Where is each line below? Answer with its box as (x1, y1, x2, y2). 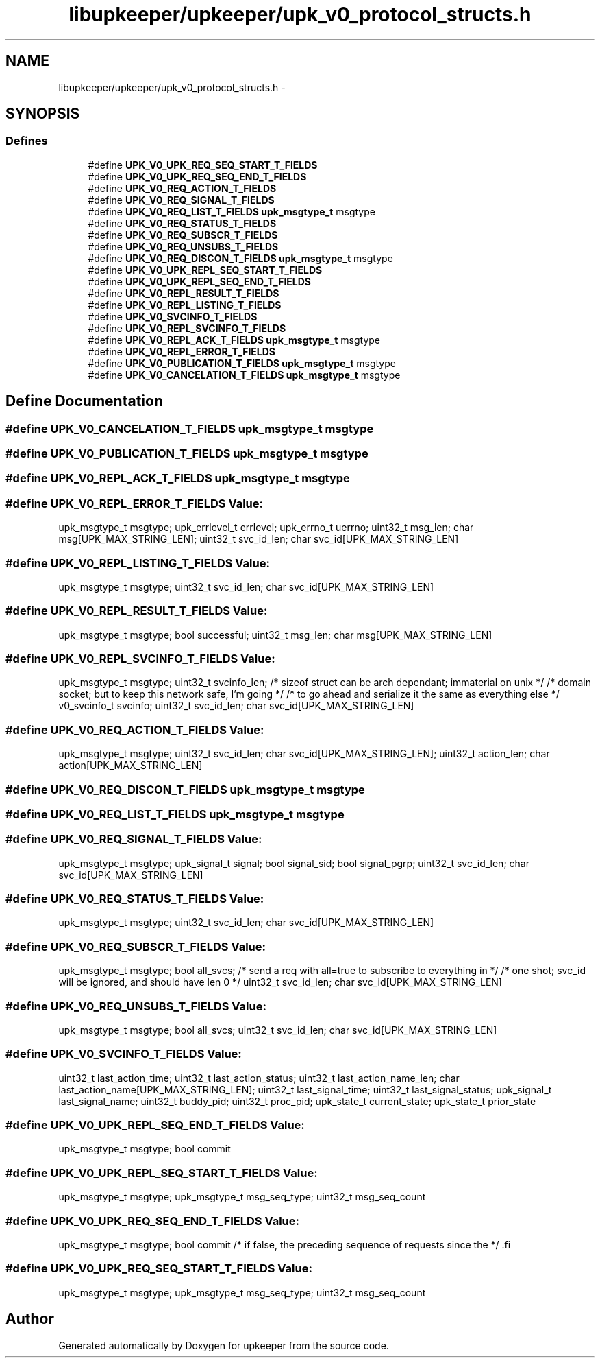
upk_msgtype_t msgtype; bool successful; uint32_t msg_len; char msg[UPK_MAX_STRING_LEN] (58, 628, 492, 641)
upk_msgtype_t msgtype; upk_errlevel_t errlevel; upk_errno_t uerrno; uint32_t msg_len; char (58, 521, 474, 534)
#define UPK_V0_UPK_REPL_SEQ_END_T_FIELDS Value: (5, 1118, 305, 1133)
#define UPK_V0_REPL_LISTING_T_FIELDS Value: (5, 556, 270, 570)
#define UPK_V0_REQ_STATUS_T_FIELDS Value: (5, 892, 264, 906)
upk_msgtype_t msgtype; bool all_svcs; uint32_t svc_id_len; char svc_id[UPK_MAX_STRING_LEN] (58, 1023, 497, 1036)
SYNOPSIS (5, 105, 80, 123)
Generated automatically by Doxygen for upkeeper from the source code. (58, 1339, 389, 1351)
